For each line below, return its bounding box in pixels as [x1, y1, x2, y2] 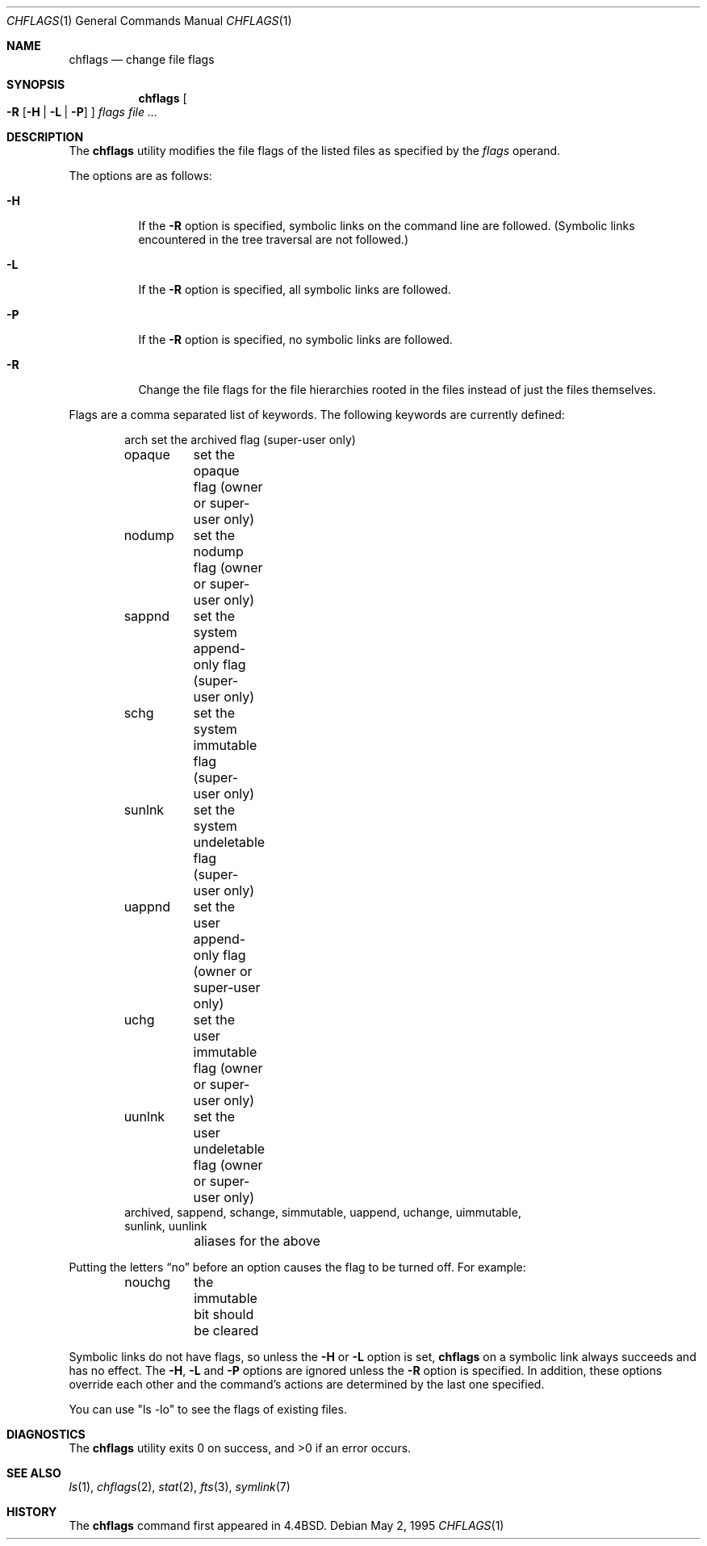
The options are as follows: [69, 169, 212, 182]
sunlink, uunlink [124, 1219, 207, 1233]
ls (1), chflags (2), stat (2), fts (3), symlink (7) [69, 1480, 291, 1494]
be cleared [194, 1322, 259, 1339]
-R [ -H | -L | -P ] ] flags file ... [6, 105, 158, 119]
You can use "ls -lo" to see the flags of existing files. [69, 1402, 347, 1416]
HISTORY [6, 1505, 57, 1519]
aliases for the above [194, 1233, 320, 1249]
